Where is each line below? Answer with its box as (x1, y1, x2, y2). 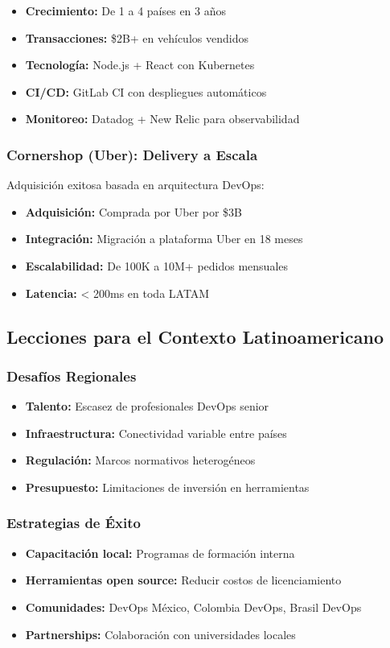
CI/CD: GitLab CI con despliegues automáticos (25, 83, 267, 100)
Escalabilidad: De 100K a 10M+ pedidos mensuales (25, 257, 289, 274)
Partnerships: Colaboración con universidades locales (25, 625, 296, 642)
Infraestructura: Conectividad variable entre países (25, 424, 287, 441)
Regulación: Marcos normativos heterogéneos (25, 452, 256, 468)
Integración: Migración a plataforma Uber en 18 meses (25, 230, 303, 247)
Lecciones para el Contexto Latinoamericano (6, 324, 384, 349)
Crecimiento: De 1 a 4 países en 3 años (25, 2, 227, 19)
